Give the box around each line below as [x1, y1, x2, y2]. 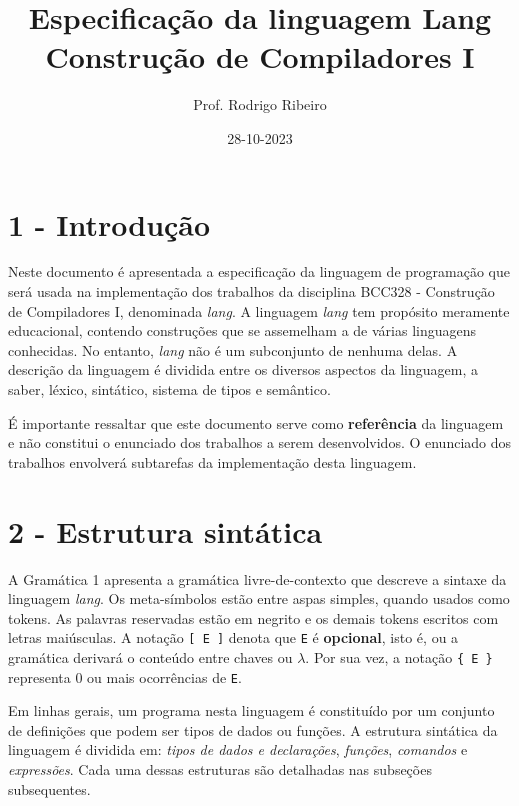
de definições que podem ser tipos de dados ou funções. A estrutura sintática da [8, 719, 498, 740]
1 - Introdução [8, 203, 211, 244]
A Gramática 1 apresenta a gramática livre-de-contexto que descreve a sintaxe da [8, 568, 507, 589]
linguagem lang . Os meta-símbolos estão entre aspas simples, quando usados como [8, 588, 510, 609]
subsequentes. [8, 778, 91, 799]
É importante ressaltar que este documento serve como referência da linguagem [8, 412, 504, 433]
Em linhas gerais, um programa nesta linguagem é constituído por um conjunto [8, 700, 495, 721]
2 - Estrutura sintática [8, 510, 323, 551]
